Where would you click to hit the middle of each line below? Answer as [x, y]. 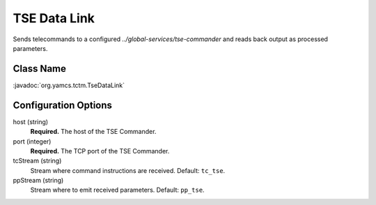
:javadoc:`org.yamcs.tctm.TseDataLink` [69, 85]
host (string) [31, 121]
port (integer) [32, 141]
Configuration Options [63, 105]
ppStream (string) [38, 181]
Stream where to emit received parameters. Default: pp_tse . [117, 190]
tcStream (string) [37, 161]
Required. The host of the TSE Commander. [93, 132]
